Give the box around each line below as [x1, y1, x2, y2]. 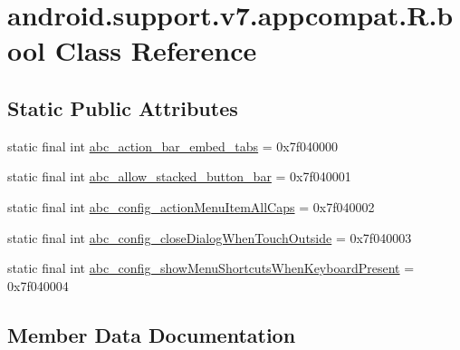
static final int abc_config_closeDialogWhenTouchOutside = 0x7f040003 [7, 228, 412, 247]
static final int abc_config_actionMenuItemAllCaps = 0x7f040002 [7, 197, 375, 216]
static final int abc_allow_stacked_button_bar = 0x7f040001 [7, 167, 351, 186]
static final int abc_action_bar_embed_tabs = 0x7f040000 [7, 136, 339, 155]
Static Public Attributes [7, 93, 238, 122]
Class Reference [54, 32, 257, 69]
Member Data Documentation [7, 320, 296, 348]
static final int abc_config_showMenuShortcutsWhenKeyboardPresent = [7, 258, 415, 277]
